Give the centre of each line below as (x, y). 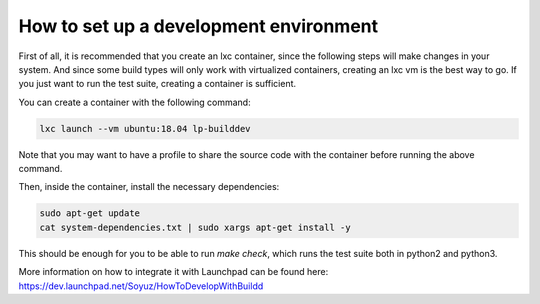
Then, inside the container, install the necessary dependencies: (149, 187)
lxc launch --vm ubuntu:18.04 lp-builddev (145, 128)
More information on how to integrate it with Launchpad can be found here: (173, 272)
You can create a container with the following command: (134, 102)
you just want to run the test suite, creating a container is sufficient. (157, 84)
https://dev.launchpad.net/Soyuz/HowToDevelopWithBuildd (141, 286)
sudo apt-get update (89, 213)
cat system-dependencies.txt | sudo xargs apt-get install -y (195, 227)
